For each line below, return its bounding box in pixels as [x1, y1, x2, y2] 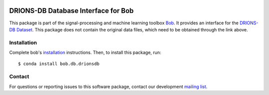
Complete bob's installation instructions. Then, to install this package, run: [9, 50, 161, 56]
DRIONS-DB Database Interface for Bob [9, 6, 134, 15]
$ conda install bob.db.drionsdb [18, 61, 100, 67]
